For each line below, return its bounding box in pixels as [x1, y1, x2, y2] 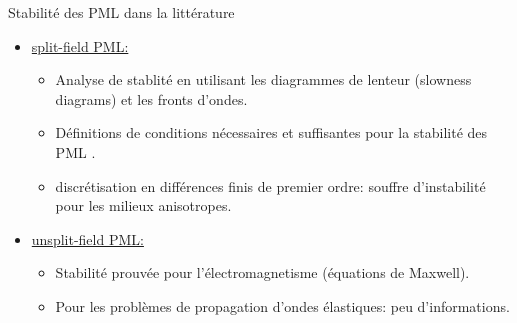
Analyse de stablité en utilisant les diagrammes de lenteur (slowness [55, 69, 472, 90]
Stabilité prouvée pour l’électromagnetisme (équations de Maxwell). [55, 262, 470, 283]
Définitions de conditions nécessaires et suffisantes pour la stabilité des [55, 122, 488, 143]
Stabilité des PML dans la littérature [8, 2, 235, 22]
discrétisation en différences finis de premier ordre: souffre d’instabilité [55, 175, 486, 196]
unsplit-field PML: [31, 228, 144, 249]
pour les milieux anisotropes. [55, 195, 232, 216]
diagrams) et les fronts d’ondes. [55, 88, 248, 109]
